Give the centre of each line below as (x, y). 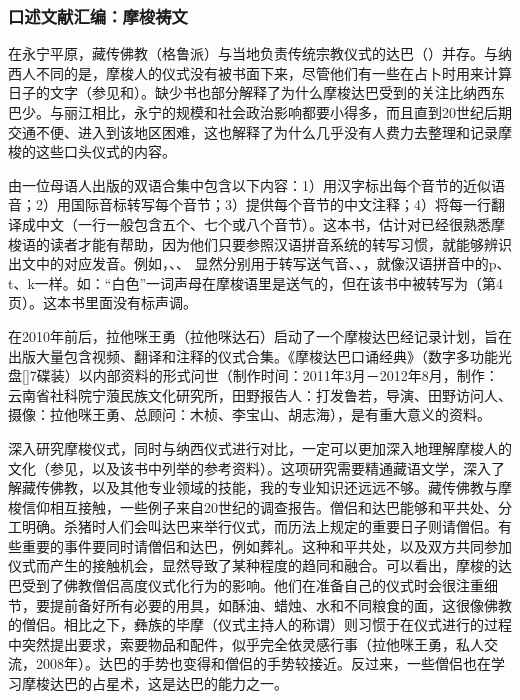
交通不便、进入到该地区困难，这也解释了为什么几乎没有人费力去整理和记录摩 (260, 131)
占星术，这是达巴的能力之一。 (189, 683)
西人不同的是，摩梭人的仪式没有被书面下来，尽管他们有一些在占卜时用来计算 (260, 72)
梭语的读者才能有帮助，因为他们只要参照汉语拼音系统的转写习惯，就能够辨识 (260, 243)
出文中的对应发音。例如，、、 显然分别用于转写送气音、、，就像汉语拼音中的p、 (259, 263)
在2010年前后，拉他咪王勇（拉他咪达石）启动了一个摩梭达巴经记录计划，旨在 (260, 335)
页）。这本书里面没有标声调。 (102, 302)
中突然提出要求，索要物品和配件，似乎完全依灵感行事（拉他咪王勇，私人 (246, 643)
